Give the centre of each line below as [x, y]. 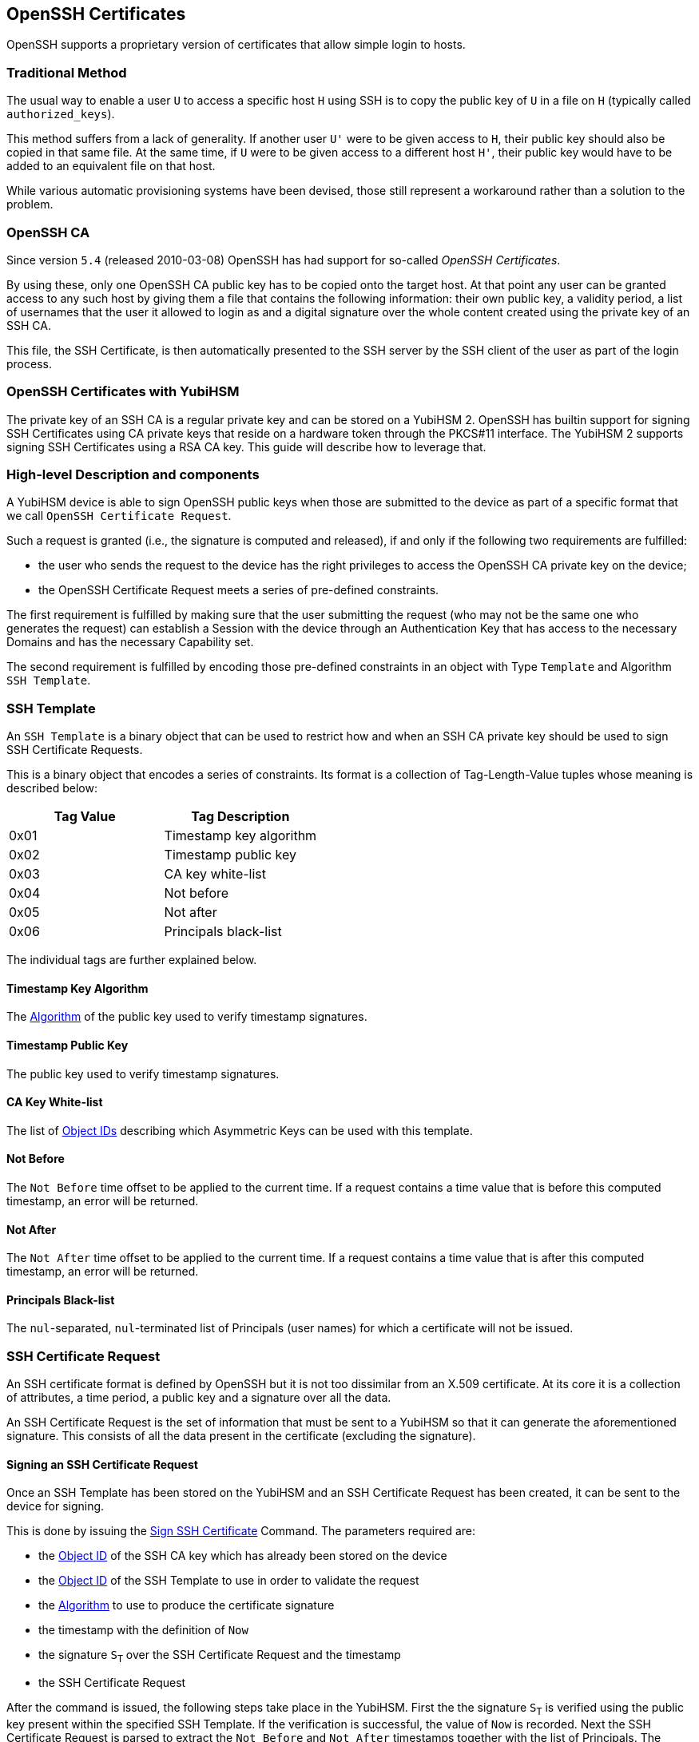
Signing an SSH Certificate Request [102, 1464]
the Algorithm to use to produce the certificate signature [187, 1605]
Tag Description [240, 817]
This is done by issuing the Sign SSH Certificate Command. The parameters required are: [241, 1531]
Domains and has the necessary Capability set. [130, 642]
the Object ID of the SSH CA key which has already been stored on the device [243, 1556]
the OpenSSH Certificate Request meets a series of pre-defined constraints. [239, 590]
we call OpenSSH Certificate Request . [119, 516]
